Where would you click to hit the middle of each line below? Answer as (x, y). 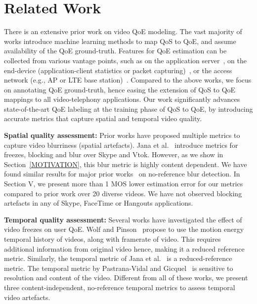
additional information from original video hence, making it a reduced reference (124, 248)
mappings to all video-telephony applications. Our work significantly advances (122, 99)
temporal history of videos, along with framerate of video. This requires (112, 239)
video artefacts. (27, 297)
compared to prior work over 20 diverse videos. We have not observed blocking (123, 193)
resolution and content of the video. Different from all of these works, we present (126, 278)
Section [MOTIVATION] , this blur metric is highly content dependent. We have (126, 164)
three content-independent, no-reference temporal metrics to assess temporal (120, 287)
